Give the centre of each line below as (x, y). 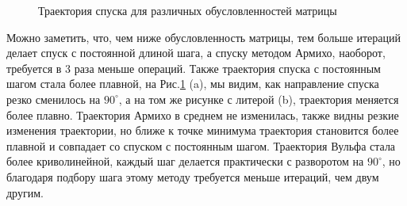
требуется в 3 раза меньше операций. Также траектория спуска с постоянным (194, 68)
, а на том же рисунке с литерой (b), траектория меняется (259, 99)
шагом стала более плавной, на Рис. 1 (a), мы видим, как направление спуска (193, 84)
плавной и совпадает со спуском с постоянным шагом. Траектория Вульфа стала (201, 145)
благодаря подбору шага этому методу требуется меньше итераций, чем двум (193, 176)
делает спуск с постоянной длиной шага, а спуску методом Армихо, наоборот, (196, 53)
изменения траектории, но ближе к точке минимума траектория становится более (203, 130)
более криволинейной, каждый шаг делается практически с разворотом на (185, 161)
